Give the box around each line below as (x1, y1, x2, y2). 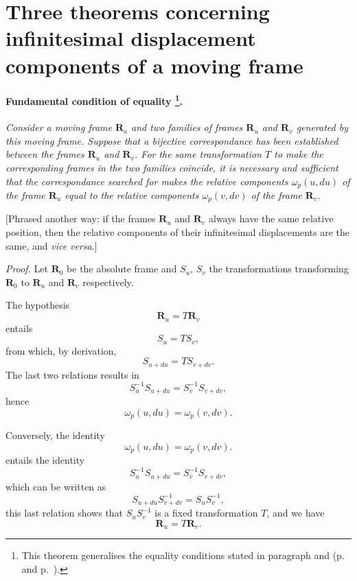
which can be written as (5, 479, 106, 493)
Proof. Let (5, 261, 48, 276)
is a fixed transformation (154, 506, 258, 520)
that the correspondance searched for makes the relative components (5, 174, 288, 188)
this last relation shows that (5, 506, 124, 520)
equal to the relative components (65, 188, 199, 202)
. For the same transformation (135, 147, 262, 161)
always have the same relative (209, 211, 334, 226)
